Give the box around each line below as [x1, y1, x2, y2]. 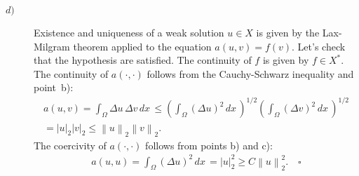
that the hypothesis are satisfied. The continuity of [34, 53, 252, 67]
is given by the [256, 25, 320, 39]
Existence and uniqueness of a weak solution [34, 25, 224, 39]
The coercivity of [34, 137, 107, 152]
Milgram [34, 39, 70, 53]
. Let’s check [292, 39, 346, 53]
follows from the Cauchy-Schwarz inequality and [147, 66, 354, 81]
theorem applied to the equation [73, 39, 212, 53]
